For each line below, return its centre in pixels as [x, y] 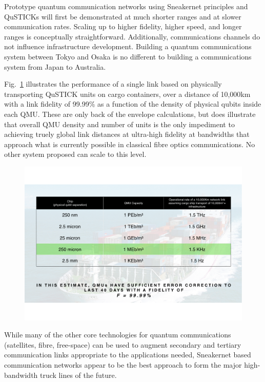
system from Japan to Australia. [55, 66]
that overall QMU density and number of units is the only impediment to [119, 124]
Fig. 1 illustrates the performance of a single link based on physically [113, 84]
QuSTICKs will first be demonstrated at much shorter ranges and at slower [123, 16]
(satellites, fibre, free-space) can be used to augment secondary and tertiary [123, 344]
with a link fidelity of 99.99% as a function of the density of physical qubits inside [133, 104]
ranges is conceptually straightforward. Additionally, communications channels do [132, 36]
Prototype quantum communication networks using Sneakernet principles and [126, 6]
